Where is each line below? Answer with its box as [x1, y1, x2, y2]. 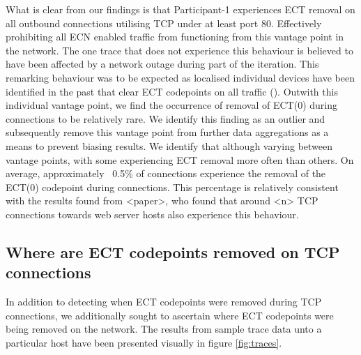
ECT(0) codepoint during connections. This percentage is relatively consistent [6, 179, 339, 194]
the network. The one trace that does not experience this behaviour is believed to [6, 43, 353, 57]
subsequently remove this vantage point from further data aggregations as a [6, 125, 329, 139]
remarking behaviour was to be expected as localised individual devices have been [6, 70, 355, 84]
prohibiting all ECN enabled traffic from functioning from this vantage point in [6, 29, 344, 44]
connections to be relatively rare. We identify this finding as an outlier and [6, 111, 325, 126]
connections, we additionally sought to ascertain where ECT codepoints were [6, 308, 334, 322]
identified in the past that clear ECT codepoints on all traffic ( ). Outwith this [6, 84, 338, 98]
